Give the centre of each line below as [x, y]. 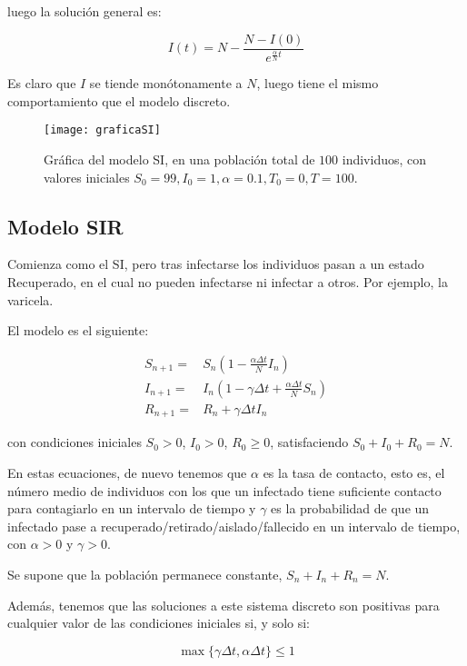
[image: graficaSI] [102, 130]
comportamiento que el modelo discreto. [119, 100]
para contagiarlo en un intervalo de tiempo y [132, 508]
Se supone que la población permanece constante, [145, 574]
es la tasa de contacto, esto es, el [354, 472]
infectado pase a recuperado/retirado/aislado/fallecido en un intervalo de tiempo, [234, 526]
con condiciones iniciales [75, 442]
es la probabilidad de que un [350, 508]
